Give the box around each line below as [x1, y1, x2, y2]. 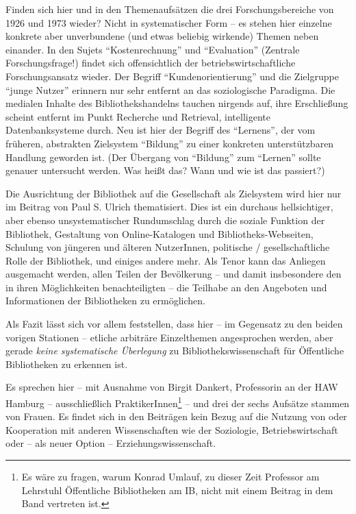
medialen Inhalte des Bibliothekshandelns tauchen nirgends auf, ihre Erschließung [5, 96, 348, 110]
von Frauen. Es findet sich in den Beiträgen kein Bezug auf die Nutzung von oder [5, 409, 347, 424]
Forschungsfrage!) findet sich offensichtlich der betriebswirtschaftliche [5, 56, 296, 70]
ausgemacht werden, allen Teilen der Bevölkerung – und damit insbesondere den [5, 267, 342, 281]
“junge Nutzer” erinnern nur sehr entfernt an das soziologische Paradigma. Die [5, 82, 335, 97]
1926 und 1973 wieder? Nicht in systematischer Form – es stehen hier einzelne [5, 15, 332, 29]
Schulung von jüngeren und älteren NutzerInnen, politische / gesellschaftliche [5, 240, 330, 254]
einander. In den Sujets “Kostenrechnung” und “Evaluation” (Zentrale [5, 42, 300, 56]
